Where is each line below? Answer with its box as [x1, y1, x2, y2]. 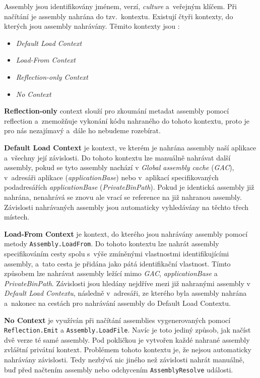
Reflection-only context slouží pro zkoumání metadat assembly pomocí [4, 105, 229, 116]
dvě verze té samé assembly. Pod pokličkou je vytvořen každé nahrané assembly [4, 334, 250, 345]
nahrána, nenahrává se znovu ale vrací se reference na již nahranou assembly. [4, 191, 242, 202]
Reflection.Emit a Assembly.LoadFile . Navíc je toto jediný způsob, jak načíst [4, 325, 251, 335]
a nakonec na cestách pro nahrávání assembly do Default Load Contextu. [4, 297, 231, 308]
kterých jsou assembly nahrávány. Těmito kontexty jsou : [4, 21, 180, 31]
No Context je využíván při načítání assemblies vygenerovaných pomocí [4, 314, 231, 325]
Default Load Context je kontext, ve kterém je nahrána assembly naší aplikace [4, 142, 256, 152]
